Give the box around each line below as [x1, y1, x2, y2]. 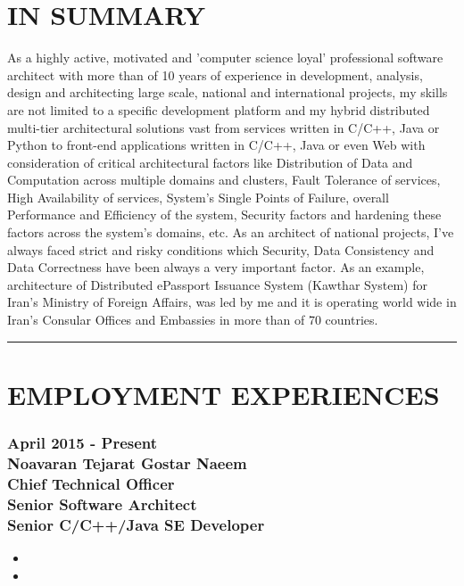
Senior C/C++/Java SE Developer [7, 513, 265, 535]
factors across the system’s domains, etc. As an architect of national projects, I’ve [7, 223, 454, 242]
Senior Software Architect [7, 492, 197, 515]
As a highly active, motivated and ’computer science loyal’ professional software [7, 48, 443, 67]
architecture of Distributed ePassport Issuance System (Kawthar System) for [7, 275, 427, 293]
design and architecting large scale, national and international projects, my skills [7, 83, 448, 102]
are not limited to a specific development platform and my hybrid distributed [7, 100, 430, 119]
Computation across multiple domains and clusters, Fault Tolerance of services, [7, 170, 441, 189]
